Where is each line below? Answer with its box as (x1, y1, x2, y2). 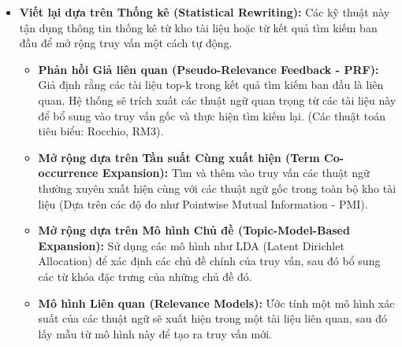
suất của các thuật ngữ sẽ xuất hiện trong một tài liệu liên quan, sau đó (38, 310, 388, 327)
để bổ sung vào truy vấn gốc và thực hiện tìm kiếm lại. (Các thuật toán (38, 107, 385, 124)
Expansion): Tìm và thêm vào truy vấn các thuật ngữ (102, 164, 370, 181)
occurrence (38, 164, 99, 181)
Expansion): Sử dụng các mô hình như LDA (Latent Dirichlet (38, 237, 344, 253)
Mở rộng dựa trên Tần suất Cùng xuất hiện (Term (38, 149, 320, 165)
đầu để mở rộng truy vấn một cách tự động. (19, 35, 233, 51)
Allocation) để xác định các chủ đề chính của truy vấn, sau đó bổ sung (38, 253, 381, 269)
